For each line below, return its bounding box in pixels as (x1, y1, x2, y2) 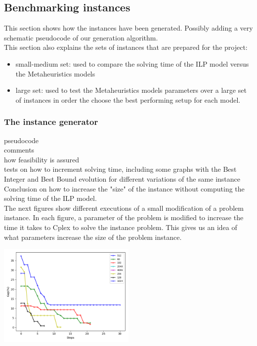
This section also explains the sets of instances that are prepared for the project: (4, 42, 248, 52)
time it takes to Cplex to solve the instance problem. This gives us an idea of (4, 222, 237, 232)
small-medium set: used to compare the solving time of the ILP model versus (15, 58, 249, 69)
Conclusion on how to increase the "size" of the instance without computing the (4, 183, 245, 193)
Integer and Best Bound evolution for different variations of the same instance (4, 173, 241, 184)
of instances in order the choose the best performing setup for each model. (15, 94, 241, 105)
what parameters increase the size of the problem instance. (4, 231, 182, 242)
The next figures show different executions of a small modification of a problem (4, 202, 244, 213)
